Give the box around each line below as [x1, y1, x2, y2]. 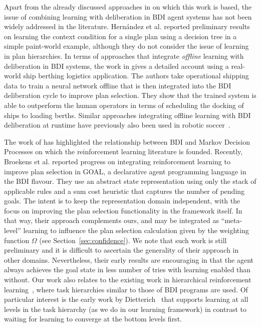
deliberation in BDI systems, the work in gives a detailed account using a [4, 60, 229, 71]
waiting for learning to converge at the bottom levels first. [4, 313, 182, 324]
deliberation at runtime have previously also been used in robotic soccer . [4, 120, 230, 130]
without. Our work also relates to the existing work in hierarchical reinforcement [4, 274, 251, 285]
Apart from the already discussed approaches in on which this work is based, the [4, 2, 252, 12]
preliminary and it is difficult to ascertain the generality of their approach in [4, 245, 239, 255]
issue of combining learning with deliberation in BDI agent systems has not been [4, 11, 252, 22]
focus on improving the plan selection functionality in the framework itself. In [4, 205, 242, 215]
